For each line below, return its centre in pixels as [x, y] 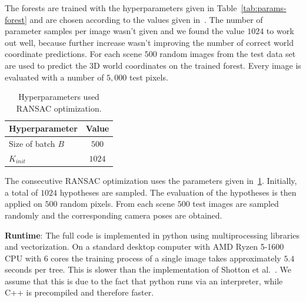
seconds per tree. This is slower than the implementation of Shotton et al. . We [148, 269]
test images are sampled [236, 204]
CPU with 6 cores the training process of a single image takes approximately [143, 258]
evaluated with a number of [54, 77]
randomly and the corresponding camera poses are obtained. [114, 215]
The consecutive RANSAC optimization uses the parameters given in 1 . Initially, [151, 181]
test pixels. [149, 77]
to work [280, 31]
